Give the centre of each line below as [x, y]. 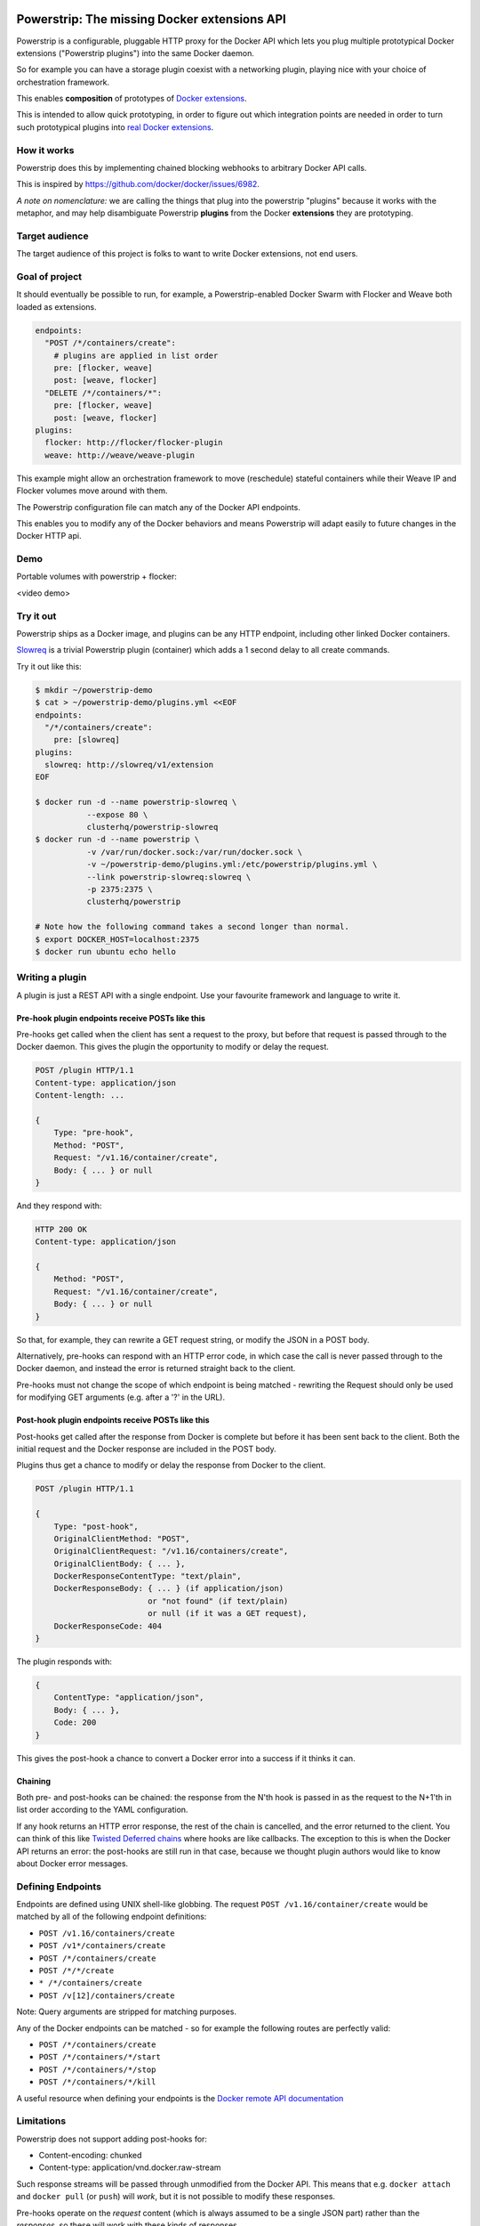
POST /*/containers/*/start [100, 2057]
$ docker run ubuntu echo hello [106, 951]
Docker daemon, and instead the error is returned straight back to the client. [156, 1369]
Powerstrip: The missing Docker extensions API [151, 19]
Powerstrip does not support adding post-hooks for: [112, 2139]
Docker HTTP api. [49, 536]
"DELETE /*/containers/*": [104, 393]
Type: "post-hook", [96, 1526]
